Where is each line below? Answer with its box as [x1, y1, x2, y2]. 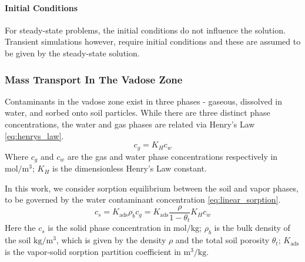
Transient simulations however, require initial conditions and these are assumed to [5, 35, 301, 48]
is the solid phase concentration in [48, 221, 171, 234]
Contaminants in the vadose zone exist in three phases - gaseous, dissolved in [5, 95, 283, 107]
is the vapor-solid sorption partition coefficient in [5, 245, 181, 257]
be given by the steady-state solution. [5, 46, 140, 59]
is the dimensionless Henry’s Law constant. [52, 162, 207, 174]
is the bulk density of [214, 221, 290, 234]
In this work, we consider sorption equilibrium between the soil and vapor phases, [5, 182, 299, 194]
